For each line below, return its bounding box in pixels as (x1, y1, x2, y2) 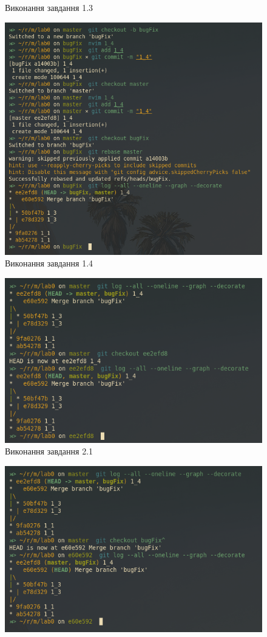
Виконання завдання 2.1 (5, 445, 93, 458)
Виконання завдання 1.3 (5, 1, 93, 13)
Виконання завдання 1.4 (5, 257, 93, 270)
